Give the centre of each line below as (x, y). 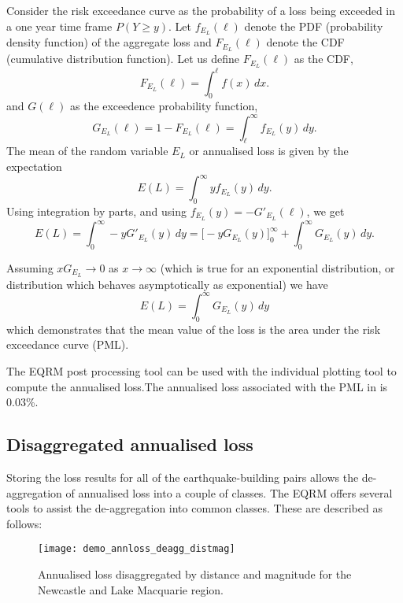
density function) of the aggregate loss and (109, 42)
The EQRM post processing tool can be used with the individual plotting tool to (201, 370)
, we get (325, 211)
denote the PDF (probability (314, 26)
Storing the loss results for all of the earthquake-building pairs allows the (183, 477)
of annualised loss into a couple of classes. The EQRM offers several (229, 492)
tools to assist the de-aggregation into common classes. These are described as (194, 508)
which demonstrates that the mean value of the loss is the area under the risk (194, 329)
